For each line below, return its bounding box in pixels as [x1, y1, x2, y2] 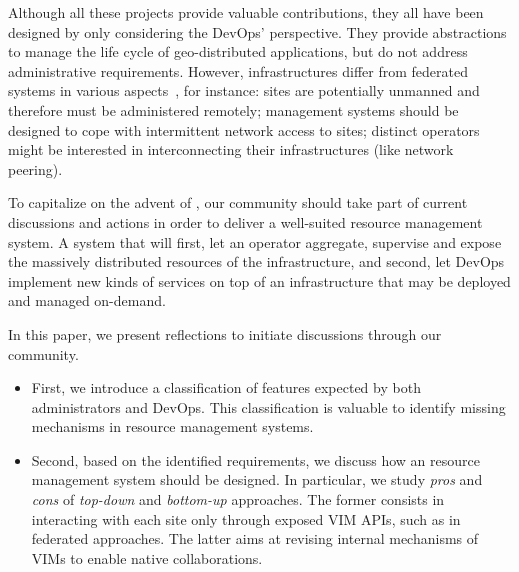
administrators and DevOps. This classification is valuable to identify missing [31, 396, 506, 417]
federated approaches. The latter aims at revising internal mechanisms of [31, 528, 479, 549]
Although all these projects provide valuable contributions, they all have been [8, 2, 484, 22]
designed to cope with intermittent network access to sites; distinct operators [8, 119, 480, 140]
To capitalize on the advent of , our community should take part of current [8, 192, 468, 213]
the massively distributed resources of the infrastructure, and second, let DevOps [8, 251, 505, 272]
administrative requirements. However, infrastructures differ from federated [8, 60, 468, 81]
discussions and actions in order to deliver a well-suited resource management [8, 211, 483, 232]
